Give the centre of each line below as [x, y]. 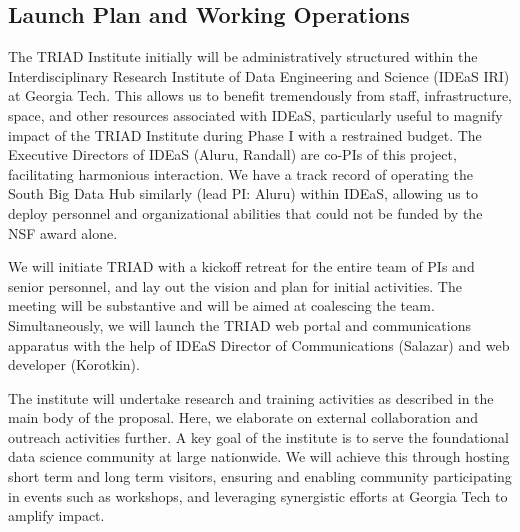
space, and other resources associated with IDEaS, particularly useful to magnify [255, 114]
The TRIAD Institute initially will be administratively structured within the [243, 56]
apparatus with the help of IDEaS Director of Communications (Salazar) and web [259, 344]
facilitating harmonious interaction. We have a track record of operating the [241, 173]
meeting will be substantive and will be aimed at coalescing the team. [221, 305]
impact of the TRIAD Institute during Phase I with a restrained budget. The [245, 134]
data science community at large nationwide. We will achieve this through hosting [259, 456]
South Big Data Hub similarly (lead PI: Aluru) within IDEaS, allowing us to [243, 193]
